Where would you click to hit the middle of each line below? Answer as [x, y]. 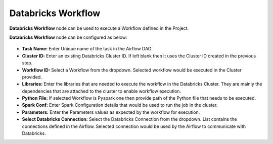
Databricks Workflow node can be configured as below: [68, 37]
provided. [32, 77]
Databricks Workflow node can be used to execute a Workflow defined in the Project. [99, 28]
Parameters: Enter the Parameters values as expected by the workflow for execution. [111, 112]
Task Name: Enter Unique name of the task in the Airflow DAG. [87, 49]
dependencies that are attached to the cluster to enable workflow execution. [102, 91]
